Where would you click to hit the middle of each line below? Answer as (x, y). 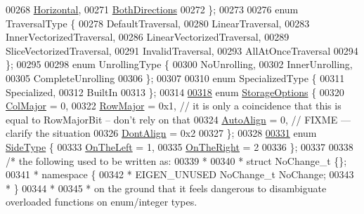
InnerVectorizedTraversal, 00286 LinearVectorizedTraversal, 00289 (148, 37)
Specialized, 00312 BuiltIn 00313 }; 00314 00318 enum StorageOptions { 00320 (175, 92)
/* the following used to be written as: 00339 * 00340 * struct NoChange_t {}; (176, 160)
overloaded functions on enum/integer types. (102, 202)
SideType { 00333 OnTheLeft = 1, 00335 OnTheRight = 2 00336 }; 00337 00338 (180, 146)
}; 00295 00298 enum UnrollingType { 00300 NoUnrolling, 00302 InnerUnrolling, (179, 64)
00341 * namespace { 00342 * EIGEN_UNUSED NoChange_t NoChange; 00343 (180, 174)
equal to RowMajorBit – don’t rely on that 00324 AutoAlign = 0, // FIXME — (178, 119)
